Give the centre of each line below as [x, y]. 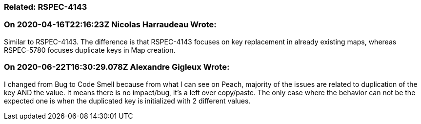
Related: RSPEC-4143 [46, 7]
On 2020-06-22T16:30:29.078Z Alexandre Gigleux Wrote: [117, 67]
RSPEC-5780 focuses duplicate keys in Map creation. [90, 50]
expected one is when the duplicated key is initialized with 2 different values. [127, 101]
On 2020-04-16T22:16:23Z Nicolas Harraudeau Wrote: [110, 25]
